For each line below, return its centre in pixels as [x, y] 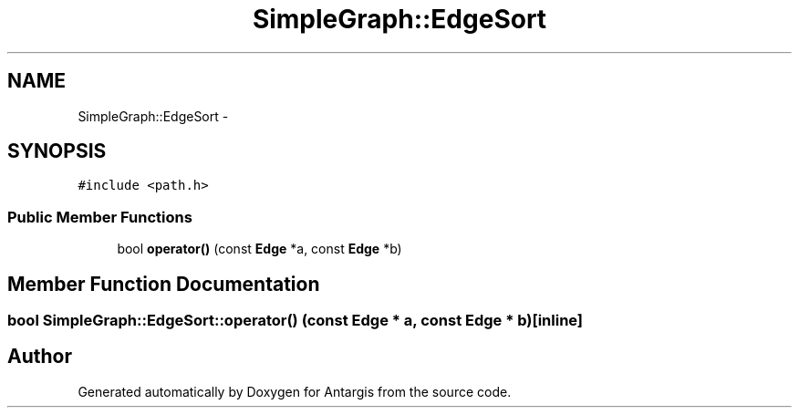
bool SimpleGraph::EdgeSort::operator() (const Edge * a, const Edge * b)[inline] [296, 321]
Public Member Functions [100, 217]
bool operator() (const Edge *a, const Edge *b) [259, 249]
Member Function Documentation [164, 284]
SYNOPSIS [57, 151]
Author [40, 357]
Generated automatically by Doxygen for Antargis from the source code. [295, 391]
